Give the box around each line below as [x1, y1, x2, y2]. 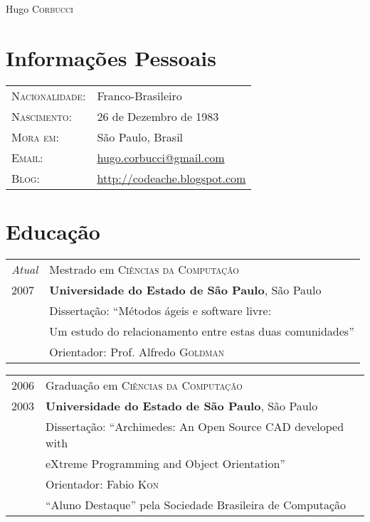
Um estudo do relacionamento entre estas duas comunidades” [49, 322, 354, 339]
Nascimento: [11, 107, 73, 124]
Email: [11, 149, 43, 166]
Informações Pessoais [6, 43, 216, 72]
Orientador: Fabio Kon [46, 475, 159, 492]
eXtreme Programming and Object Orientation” [46, 454, 285, 472]
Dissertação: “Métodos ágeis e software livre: [49, 302, 272, 319]
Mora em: [11, 128, 59, 145]
